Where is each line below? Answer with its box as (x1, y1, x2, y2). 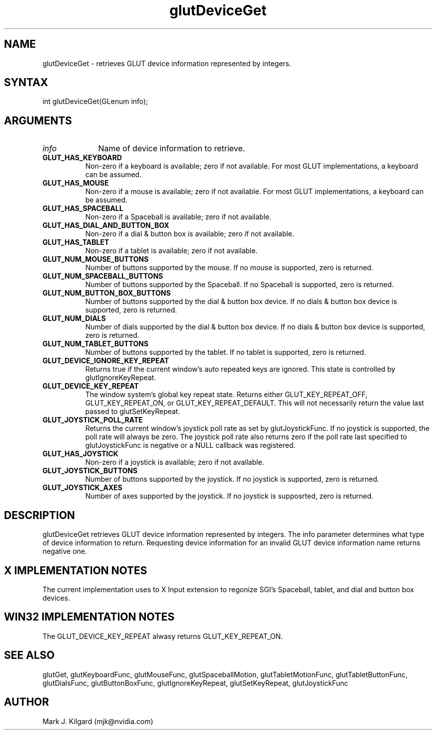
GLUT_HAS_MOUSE (42, 179, 109, 188)
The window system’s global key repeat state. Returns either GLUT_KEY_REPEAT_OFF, (85, 390, 368, 399)
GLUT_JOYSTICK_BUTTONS (42, 466, 138, 475)
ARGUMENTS (4, 114, 72, 127)
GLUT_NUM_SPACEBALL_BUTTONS (42, 272, 163, 281)
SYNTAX (4, 76, 48, 89)
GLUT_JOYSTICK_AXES (42, 483, 122, 492)
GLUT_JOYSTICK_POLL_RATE (42, 416, 143, 424)
